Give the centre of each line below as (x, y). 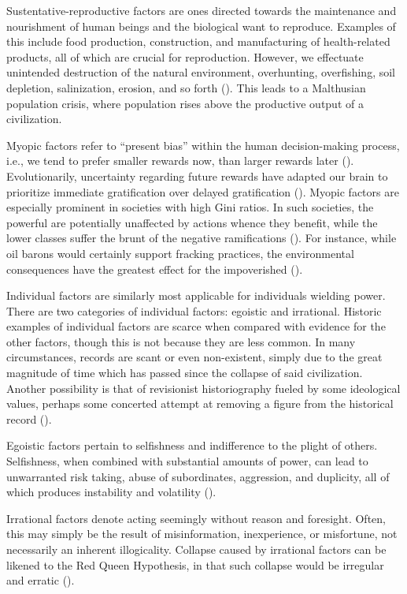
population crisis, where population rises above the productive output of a (185, 103)
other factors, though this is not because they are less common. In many (181, 341)
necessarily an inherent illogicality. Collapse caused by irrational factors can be (196, 549)
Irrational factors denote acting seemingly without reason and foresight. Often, (196, 518)
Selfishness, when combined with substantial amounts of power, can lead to (187, 461)
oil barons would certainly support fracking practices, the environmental (180, 253)
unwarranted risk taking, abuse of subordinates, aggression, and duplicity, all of (198, 476)
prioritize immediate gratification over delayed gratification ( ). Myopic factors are (203, 191)
